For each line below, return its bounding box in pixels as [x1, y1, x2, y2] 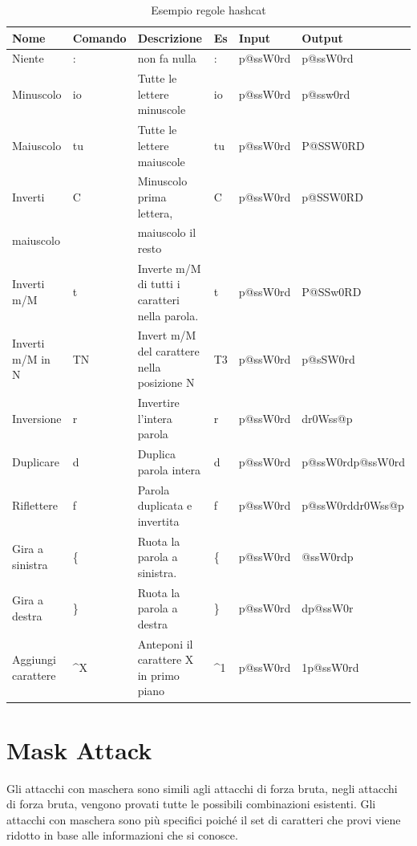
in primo [137, 666, 180, 683]
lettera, [137, 204, 173, 221]
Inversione [12, 409, 62, 426]
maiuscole [137, 153, 185, 169]
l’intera [137, 409, 172, 426]
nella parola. [137, 307, 199, 323]
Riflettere [12, 497, 59, 514]
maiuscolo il [137, 224, 196, 241]
